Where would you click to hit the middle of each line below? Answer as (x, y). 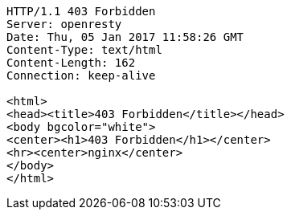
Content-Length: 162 (71, 63)
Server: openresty (64, 24)
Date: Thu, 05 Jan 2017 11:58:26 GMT (125, 37)
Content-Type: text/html (84, 50)
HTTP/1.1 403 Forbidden (81, 11)
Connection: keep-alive (81, 75)
